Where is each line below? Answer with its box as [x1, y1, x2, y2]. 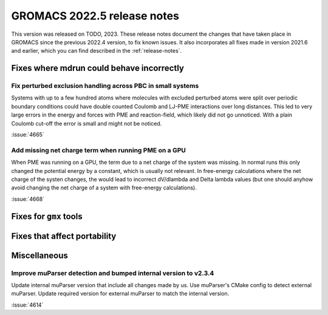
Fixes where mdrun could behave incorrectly [11, 63, 185, 73]
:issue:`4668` [11, 195, 45, 203]
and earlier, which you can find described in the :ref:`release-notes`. [11, 47, 182, 55]
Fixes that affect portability [11, 231, 117, 241]
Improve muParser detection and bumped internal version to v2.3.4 [11, 269, 214, 277]
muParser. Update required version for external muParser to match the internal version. [11, 290, 230, 297]
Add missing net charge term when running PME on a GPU [11, 146, 186, 154]
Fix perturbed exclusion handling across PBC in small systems [11, 82, 199, 90]
